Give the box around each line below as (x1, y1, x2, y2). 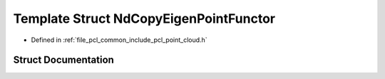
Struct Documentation (13, 54, 114, 66)
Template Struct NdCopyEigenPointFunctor (13, 11, 276, 26)
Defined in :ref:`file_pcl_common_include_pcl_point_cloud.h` (31, 36, 207, 44)
